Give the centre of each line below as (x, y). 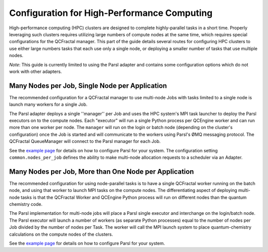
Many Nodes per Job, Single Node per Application (88, 86)
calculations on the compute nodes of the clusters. (61, 234)
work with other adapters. (35, 71)
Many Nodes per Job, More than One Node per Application (101, 171)
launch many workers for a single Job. (48, 105)
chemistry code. (26, 204)
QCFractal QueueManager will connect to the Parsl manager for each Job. (85, 141)
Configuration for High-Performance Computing (111, 13)
